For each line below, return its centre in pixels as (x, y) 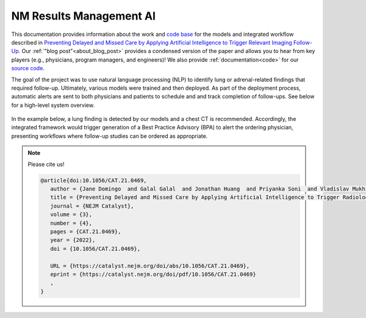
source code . (28, 68)
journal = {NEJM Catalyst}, (92, 206)
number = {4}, (71, 223)
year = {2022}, (73, 240)
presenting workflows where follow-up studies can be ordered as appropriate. (109, 136)
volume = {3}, (71, 215)
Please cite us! (46, 164)
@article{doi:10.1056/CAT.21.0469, (94, 180)
